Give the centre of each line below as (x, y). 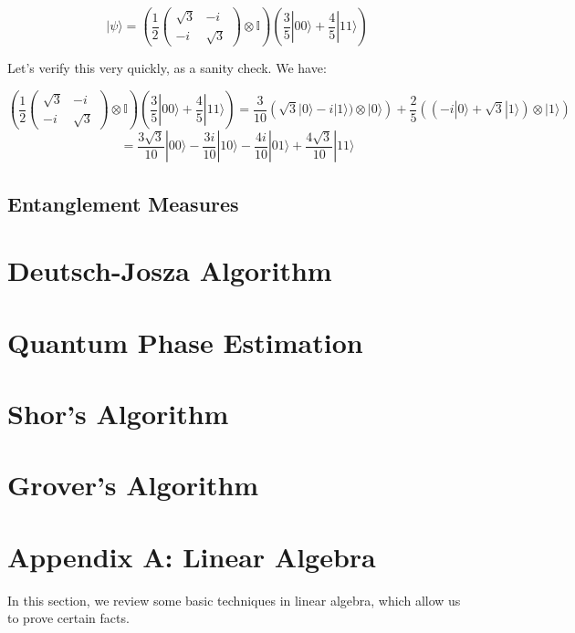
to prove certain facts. (68, 618)
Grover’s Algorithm (133, 485)
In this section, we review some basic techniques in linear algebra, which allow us (234, 600)
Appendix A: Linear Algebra (192, 556)
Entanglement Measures (123, 203)
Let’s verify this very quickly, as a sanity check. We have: (167, 68)
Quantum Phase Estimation (185, 342)
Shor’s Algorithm (118, 413)
